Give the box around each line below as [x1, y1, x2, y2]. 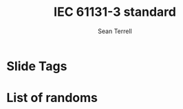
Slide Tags [6, 58, 67, 74]
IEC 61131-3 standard [53, 4, 177, 20]
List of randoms [6, 90, 98, 106]
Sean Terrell [98, 27, 132, 35]
